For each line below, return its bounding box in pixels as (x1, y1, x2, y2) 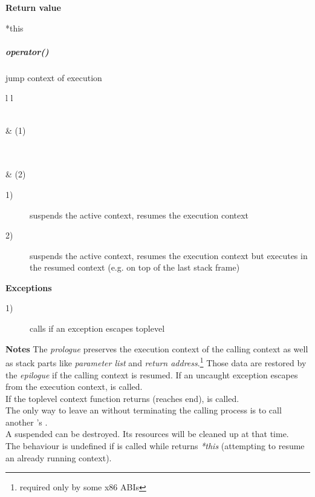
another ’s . (5, 415, 48, 428)
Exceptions (5, 281, 52, 294)
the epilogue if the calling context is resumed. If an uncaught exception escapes (5, 368, 298, 381)
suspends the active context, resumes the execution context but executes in (30, 249, 308, 262)
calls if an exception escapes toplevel (30, 322, 165, 335)
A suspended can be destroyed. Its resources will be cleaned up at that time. (5, 427, 289, 440)
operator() (5, 45, 49, 58)
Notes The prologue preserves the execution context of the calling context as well (5, 342, 308, 355)
